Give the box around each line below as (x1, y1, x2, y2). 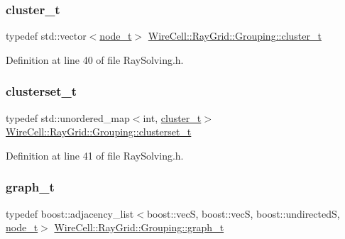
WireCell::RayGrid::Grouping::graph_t (54, 220, 224, 235)
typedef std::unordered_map (6, 110, 130, 125)
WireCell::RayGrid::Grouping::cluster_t (148, 28, 322, 43)
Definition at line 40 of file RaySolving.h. (6, 52, 184, 67)
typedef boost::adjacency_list (6, 206, 134, 221)
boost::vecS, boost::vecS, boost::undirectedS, (146, 206, 340, 221)
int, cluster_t (143, 110, 202, 125)
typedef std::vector (6, 28, 87, 43)
